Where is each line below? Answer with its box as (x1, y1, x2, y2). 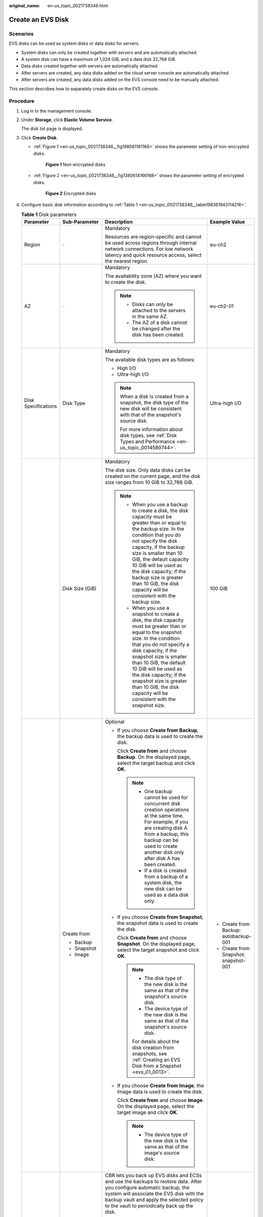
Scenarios (9, 30, 34, 37)
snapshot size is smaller (132, 653, 188, 660)
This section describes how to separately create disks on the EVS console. (9, 86, 159, 92)
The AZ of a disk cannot (132, 319, 188, 326)
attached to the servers (132, 307, 186, 314)
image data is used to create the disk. (117, 1088, 204, 1095)
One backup (144, 788, 172, 795)
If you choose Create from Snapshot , (117, 914, 204, 921)
